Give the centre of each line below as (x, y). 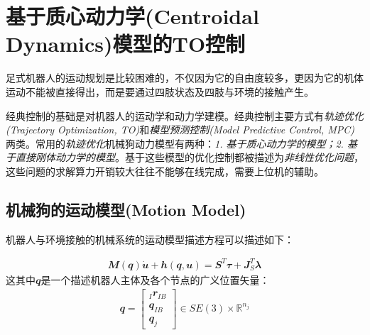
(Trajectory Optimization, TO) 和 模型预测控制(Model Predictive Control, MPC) (180, 130)
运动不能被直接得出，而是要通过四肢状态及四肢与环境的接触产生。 (160, 91)
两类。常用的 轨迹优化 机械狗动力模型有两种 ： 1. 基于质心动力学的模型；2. (175, 143)
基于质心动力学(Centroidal (132, 16)
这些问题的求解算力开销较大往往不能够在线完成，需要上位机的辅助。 (165, 171)
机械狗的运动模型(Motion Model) (126, 209)
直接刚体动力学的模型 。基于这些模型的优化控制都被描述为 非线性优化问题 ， (189, 157)
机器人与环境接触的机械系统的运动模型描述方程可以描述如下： (150, 239)
